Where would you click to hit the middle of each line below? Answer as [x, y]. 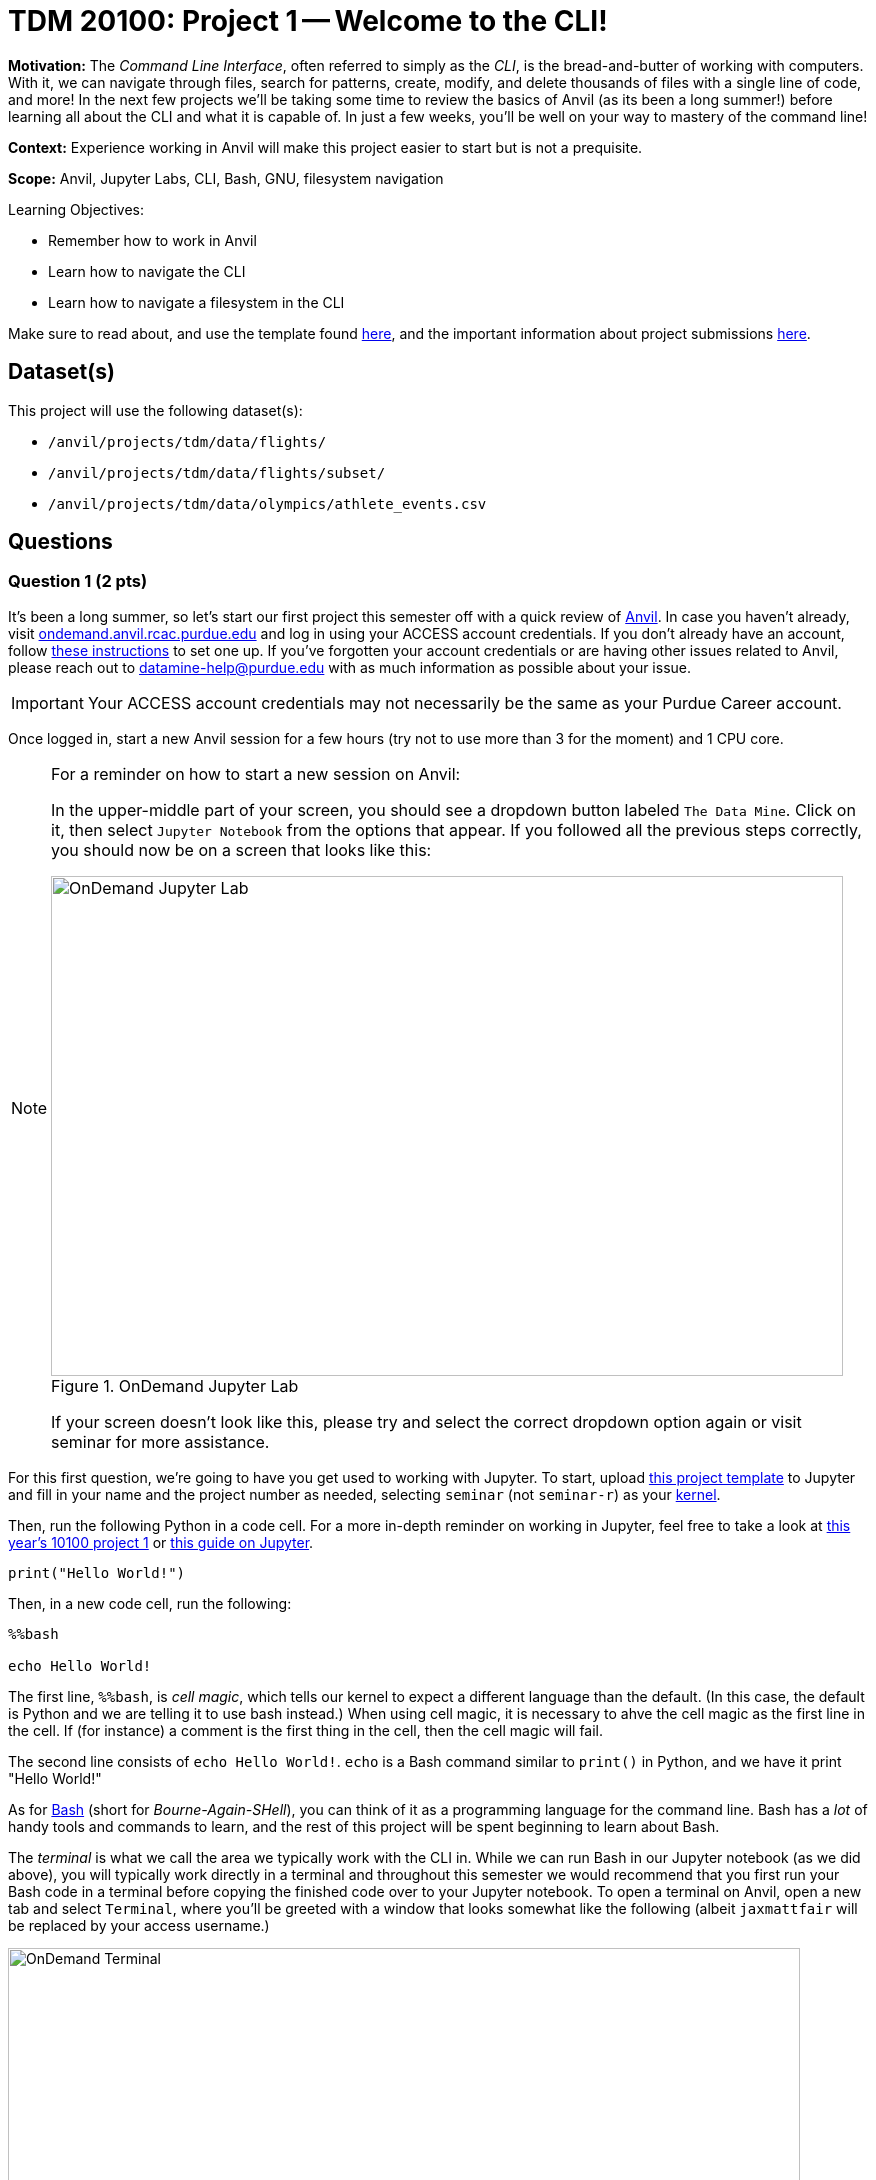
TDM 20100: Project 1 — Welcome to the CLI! [308, 21]
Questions [60, 542]
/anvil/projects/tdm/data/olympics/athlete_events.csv [267, 503]
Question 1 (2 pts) [78, 581]
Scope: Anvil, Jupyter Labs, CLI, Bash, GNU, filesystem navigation [226, 178]
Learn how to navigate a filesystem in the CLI [196, 302]
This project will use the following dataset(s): [155, 410]
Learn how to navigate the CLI [147, 271]
